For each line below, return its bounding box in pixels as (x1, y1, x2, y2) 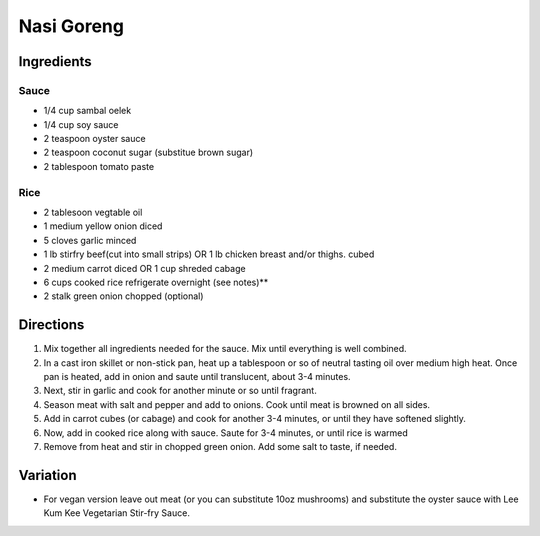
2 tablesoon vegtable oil (43, 206, 143, 219)
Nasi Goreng (18, 15, 125, 37)
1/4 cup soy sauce (43, 118, 119, 130)
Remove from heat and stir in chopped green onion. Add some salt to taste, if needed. (43, 441, 397, 452)
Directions (18, 316, 85, 334)
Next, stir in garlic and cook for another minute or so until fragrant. (43, 385, 317, 397)
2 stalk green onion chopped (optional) (43, 290, 204, 302)
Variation (18, 466, 77, 484)
